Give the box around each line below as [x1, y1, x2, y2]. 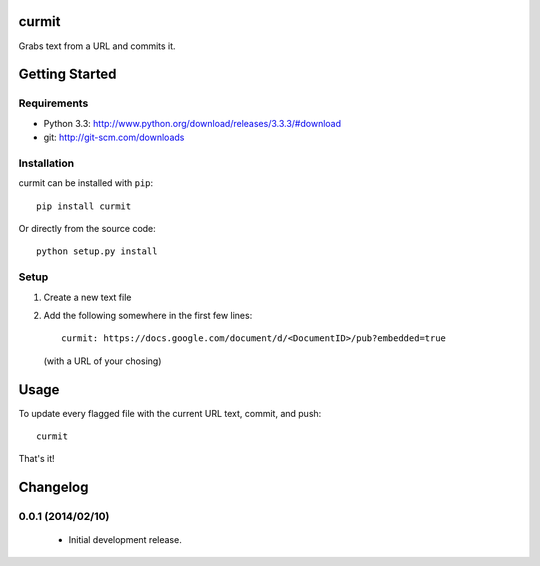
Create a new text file [43, 291, 132, 303]
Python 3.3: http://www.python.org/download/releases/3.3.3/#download [43, 117, 342, 129]
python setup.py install [36, 246, 158, 257]
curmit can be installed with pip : [18, 177, 154, 189]
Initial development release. [68, 534, 182, 546]
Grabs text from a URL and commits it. [18, 40, 176, 52]
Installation [18, 156, 75, 170]
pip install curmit [36, 200, 132, 212]
